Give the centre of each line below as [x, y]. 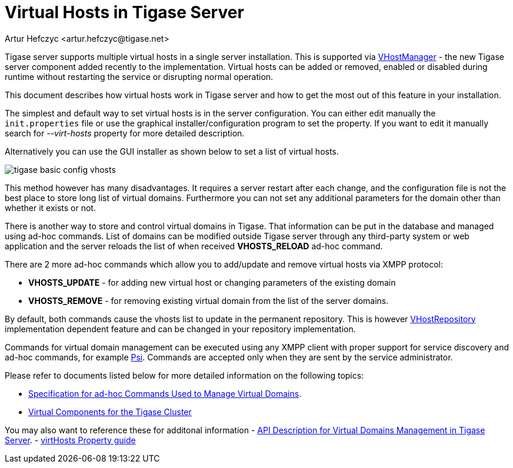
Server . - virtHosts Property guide [70, 440]
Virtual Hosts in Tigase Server [124, 12]
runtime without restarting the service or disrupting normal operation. [139, 76]
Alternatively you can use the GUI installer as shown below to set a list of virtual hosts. [172, 151]
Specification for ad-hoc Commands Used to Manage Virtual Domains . [165, 393]
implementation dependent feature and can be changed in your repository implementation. [180, 329]
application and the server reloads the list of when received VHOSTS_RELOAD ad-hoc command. [194, 246]
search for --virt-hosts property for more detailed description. [125, 133]
